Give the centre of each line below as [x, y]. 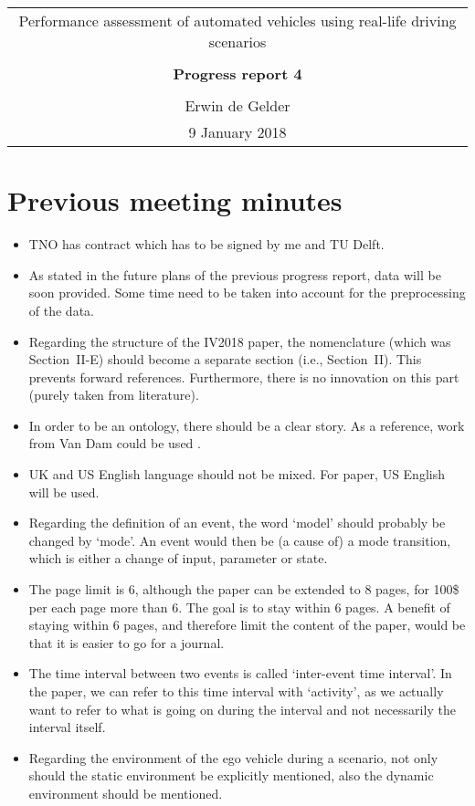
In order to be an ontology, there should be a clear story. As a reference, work [247, 425]
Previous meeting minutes [175, 200]
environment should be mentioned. [126, 793]
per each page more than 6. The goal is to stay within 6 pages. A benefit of [239, 607]
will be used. [64, 492]
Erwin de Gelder [237, 105]
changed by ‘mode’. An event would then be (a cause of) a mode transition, [240, 540]
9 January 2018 [237, 132]
